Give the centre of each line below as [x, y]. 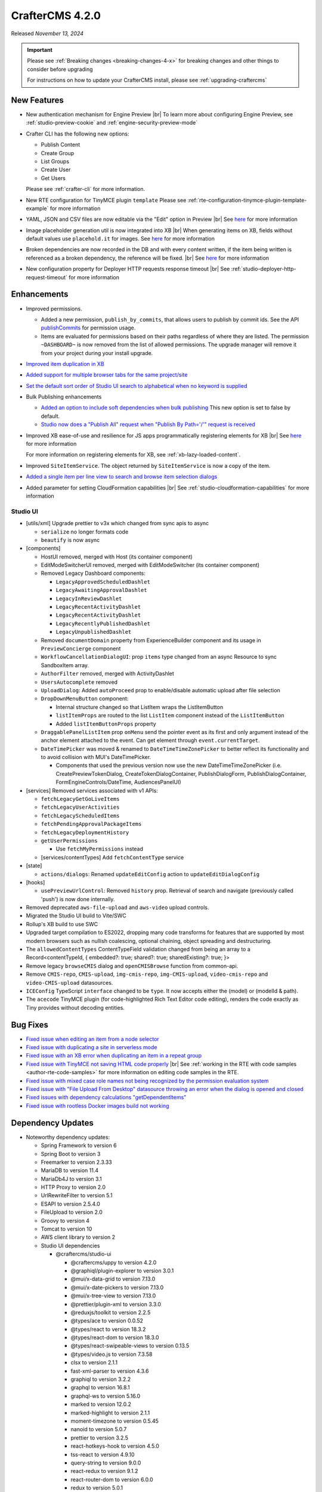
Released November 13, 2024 [47, 33]
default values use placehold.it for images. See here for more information [120, 239]
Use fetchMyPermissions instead [99, 849]
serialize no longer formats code [85, 532]
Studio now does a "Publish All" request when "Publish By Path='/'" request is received [148, 424]
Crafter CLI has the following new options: [78, 134]
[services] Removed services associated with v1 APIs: [92, 790]
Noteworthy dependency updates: [68, 1137]
